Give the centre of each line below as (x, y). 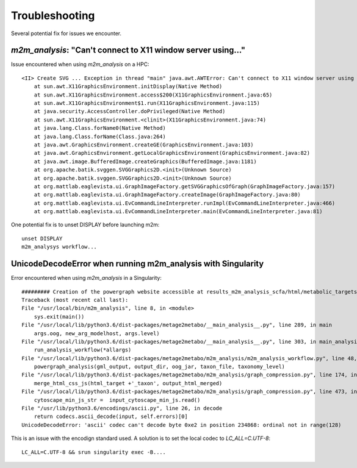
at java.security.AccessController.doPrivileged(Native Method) (129, 111)
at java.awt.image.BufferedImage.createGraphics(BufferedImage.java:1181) (145, 161)
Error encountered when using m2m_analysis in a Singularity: (86, 278)
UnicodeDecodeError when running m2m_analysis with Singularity (137, 264)
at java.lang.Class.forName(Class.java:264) (100, 136)
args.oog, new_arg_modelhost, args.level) (97, 333)
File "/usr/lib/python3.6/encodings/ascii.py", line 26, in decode (122, 408)
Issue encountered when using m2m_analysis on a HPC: (80, 64)
